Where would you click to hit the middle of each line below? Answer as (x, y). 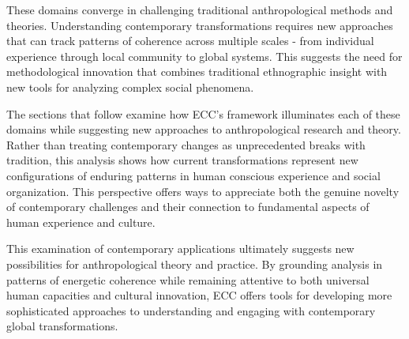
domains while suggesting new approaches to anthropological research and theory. (204, 129)
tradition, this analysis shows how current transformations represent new (182, 160)
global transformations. (62, 326)
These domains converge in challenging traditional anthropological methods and (200, 9)
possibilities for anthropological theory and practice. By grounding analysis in (195, 264)
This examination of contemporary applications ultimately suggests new (180, 249)
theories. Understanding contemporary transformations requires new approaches (200, 25)
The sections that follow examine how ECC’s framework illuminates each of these (203, 113)
